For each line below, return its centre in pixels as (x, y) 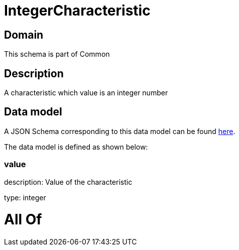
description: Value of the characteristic (68, 182)
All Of (23, 220)
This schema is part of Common (57, 54)
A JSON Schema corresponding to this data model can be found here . (120, 131)
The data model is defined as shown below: (76, 147)
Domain (24, 35)
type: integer (25, 197)
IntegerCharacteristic (77, 11)
